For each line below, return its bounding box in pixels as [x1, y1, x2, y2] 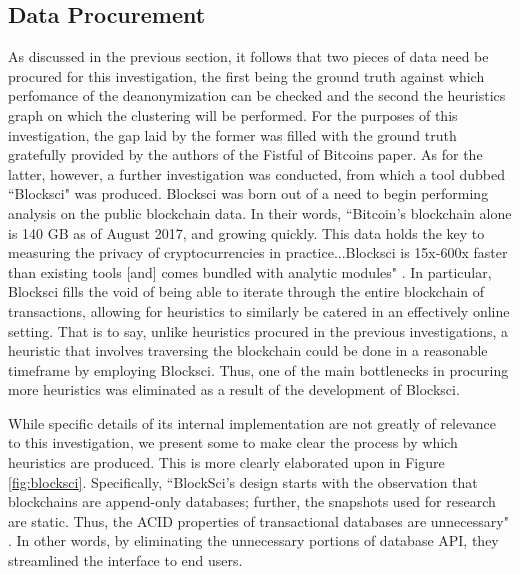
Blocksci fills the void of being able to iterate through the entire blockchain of [8, 281, 485, 302]
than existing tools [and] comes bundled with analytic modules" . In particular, [8, 261, 492, 282]
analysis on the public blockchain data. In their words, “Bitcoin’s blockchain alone [8, 202, 512, 223]
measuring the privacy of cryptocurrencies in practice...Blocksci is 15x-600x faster [8, 242, 508, 263]
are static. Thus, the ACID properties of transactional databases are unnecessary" [8, 510, 509, 531]
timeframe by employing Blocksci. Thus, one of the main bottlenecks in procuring [8, 359, 509, 380]
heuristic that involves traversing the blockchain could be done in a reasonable [8, 340, 488, 361]
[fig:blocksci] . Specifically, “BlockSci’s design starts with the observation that [8, 471, 478, 492]
